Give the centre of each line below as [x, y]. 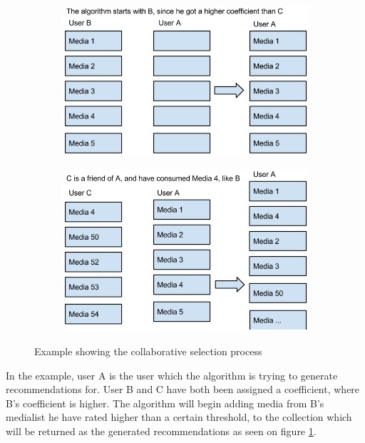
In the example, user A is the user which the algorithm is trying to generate [172, 375]
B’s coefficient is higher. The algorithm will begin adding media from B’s [165, 403]
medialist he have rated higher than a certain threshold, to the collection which [179, 417]
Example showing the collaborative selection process [148, 351]
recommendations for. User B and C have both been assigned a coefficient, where [183, 389]
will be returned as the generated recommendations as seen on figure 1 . [161, 431]
